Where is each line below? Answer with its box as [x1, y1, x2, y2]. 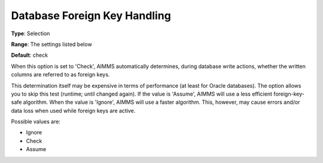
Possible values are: [11, 118, 61, 125]
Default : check [11, 51, 48, 59]
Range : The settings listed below [11, 41, 92, 48]
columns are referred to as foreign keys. [11, 71, 110, 78]
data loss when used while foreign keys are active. [11, 107, 136, 114]
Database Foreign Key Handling [11, 9, 172, 22]
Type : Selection [11, 30, 50, 37]
